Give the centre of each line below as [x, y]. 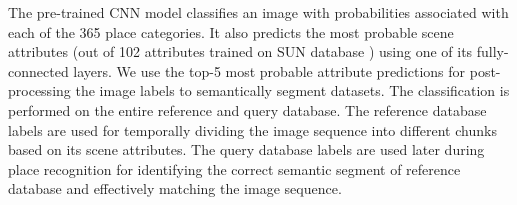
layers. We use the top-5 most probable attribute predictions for [269, 70]
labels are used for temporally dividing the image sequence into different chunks [252, 129]
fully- [492, 51]
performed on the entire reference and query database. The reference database [247, 109]
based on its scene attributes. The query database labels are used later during [246, 149]
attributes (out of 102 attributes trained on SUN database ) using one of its [240, 51]
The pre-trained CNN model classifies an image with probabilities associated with [258, 12]
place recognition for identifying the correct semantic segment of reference [234, 168]
